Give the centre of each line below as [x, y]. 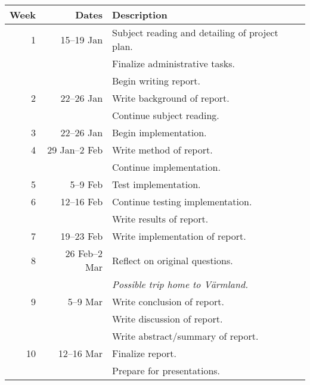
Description [140, 15]
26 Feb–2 [84, 253]
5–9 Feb [86, 184]
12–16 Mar [80, 353]
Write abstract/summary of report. [185, 336]
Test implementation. [156, 184]
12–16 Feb [82, 201]
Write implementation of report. [179, 236]
